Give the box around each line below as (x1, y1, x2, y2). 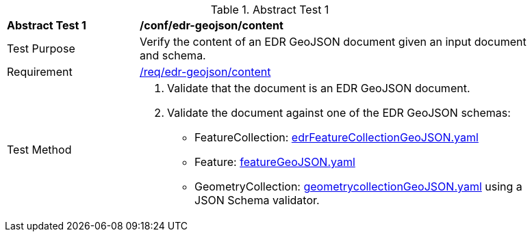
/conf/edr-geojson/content (140, 18, 283, 32)
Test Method (7, 143, 72, 156)
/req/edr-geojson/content (140, 65, 271, 79)
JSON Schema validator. (194, 193, 320, 207)
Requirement (7, 65, 73, 79)
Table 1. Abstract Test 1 (210, 3, 329, 16)
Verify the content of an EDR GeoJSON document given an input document (140, 35, 527, 48)
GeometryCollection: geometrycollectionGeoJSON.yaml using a (194, 180, 522, 193)
